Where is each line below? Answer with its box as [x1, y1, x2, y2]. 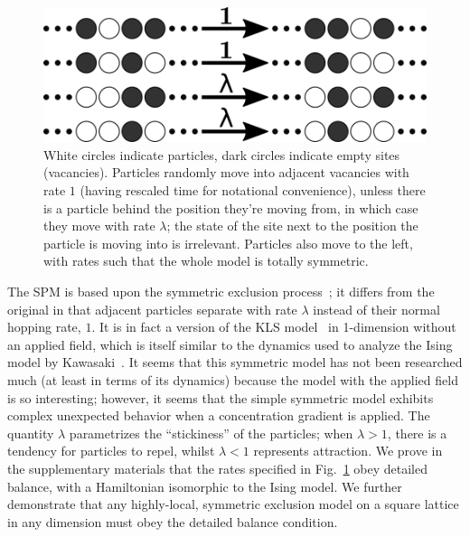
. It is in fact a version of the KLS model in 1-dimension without [91, 317, 456, 336]
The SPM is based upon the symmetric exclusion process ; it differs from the [7, 281, 435, 300]
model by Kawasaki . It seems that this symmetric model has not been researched [7, 353, 463, 372]
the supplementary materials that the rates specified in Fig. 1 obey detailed [7, 458, 428, 477]
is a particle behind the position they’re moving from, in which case [43, 198, 418, 217]
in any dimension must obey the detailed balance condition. [7, 512, 338, 531]
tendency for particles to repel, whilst [7, 441, 215, 460]
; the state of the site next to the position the [166, 216, 418, 235]
